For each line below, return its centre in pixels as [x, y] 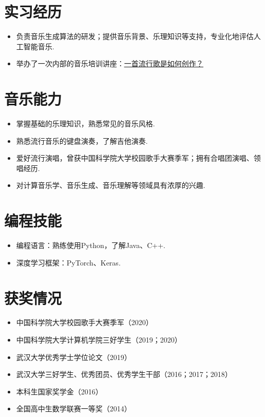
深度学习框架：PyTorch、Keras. [68, 262]
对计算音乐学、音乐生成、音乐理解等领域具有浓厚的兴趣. [111, 185]
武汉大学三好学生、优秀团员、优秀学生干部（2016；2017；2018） [124, 374]
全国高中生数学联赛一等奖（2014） [74, 409]
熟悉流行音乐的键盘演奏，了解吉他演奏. [82, 140]
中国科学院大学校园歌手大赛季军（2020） [84, 322]
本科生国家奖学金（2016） [59, 391]
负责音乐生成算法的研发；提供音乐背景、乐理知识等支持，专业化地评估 [135, 36]
